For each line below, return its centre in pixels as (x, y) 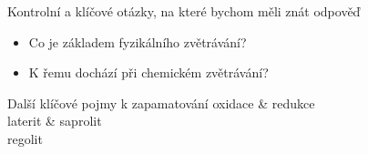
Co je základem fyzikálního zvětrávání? (138, 41)
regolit (25, 138)
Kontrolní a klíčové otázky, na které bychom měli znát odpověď (184, 11)
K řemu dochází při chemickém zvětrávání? (148, 72)
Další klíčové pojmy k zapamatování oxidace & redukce (161, 103)
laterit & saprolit (55, 121)
